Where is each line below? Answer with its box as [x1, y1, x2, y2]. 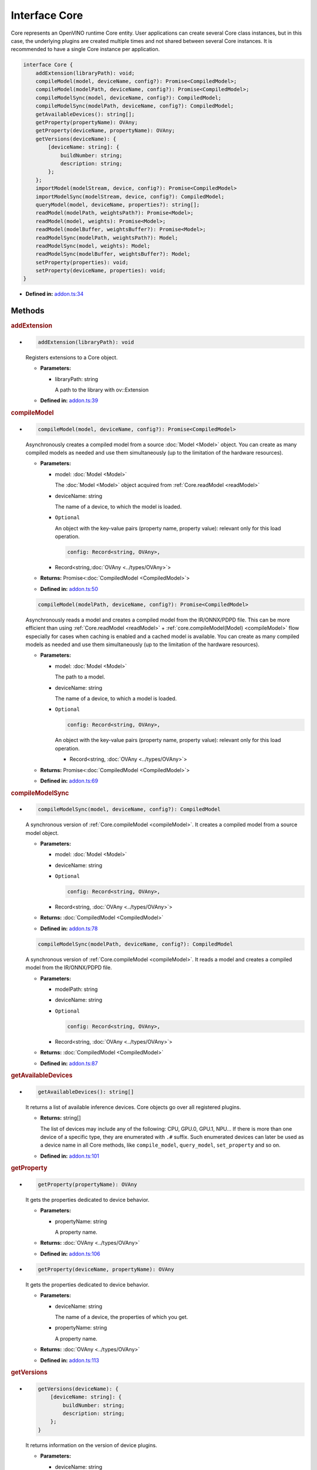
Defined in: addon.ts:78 [40, 925, 98, 932]
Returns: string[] [40, 1114, 82, 1121]
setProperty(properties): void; [35, 259, 129, 266]
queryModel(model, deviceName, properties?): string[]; [35, 201, 200, 208]
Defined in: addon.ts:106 [40, 1250, 101, 1257]
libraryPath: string [55, 375, 99, 382]
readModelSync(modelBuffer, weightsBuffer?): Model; [35, 250, 191, 258]
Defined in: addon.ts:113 [40, 1357, 99, 1364]
